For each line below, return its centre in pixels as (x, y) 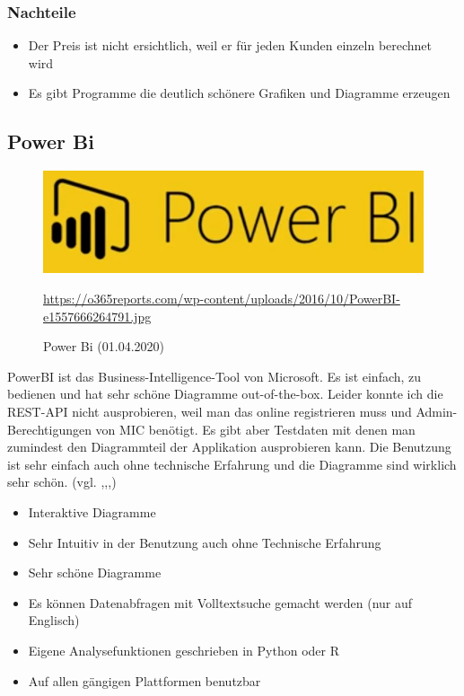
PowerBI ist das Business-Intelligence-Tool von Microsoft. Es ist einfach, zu (214, 376)
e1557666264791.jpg (97, 316)
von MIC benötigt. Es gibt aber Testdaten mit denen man (255, 429)
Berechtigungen (49, 429)
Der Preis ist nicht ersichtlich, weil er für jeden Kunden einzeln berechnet (230, 45)
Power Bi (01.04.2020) (104, 346)
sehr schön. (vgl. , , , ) (62, 482)
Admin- (437, 412)
